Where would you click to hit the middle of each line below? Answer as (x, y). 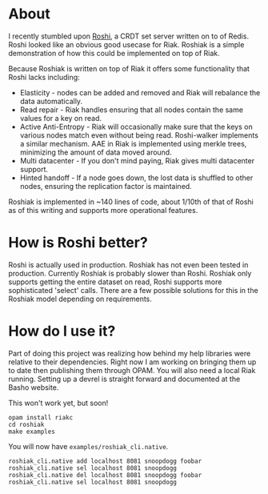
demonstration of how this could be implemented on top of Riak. (114, 53)
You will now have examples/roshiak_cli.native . (88, 446)
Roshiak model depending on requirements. (80, 299)
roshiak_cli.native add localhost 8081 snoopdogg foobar (105, 461)
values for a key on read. (61, 118)
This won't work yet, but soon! (58, 403)
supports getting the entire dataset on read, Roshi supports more (115, 282)
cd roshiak (26, 424)
